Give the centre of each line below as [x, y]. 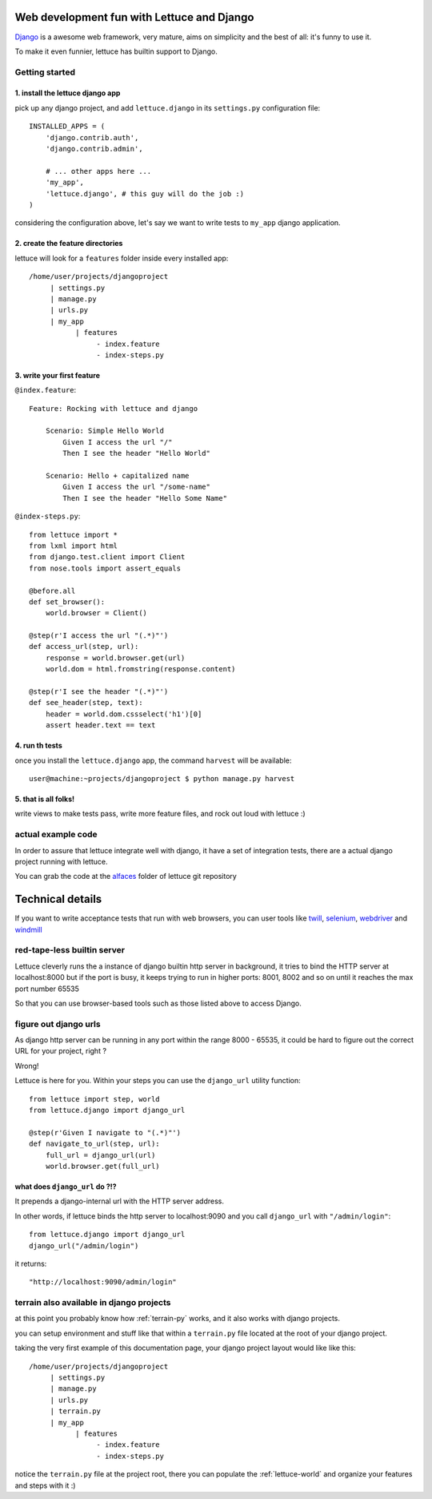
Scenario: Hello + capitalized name [117, 476]
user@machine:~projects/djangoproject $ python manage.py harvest [162, 778]
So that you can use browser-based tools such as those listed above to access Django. [158, 1003]
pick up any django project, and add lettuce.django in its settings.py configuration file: [168, 107]
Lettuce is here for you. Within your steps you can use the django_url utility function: [158, 1081]
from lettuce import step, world [94, 1099]
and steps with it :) [45, 1485]
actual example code [56, 835]
